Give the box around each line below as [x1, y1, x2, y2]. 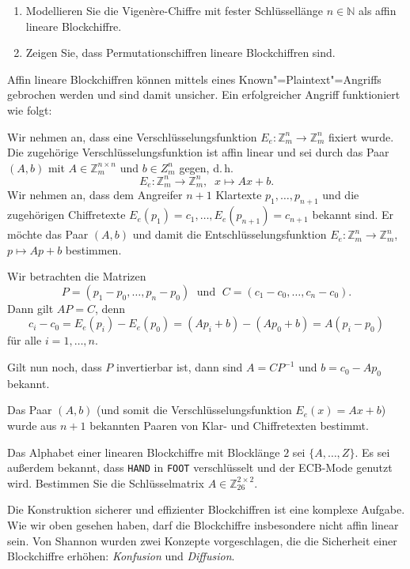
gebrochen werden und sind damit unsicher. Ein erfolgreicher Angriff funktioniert [7, 86, 401, 103]
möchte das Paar [7, 226, 89, 243]
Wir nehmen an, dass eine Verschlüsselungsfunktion [7, 128, 257, 145]
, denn [95, 300, 126, 316]
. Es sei [355, 443, 390, 460]
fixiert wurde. [328, 128, 394, 145]
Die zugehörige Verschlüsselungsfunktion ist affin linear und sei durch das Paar [7, 144, 389, 160]
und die [322, 187, 359, 203]
